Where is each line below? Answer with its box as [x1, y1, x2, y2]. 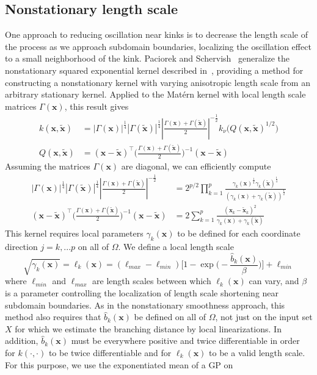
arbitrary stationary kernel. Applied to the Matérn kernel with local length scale [5, 88, 306, 101]
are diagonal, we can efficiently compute [121, 160, 271, 173]
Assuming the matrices [5, 160, 90, 173]
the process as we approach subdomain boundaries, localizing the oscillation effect [5, 40, 312, 52]
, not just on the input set [215, 310, 313, 323]
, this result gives [64, 99, 129, 112]
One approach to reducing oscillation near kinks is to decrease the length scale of [5, 28, 308, 41]
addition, [5, 334, 38, 347]
